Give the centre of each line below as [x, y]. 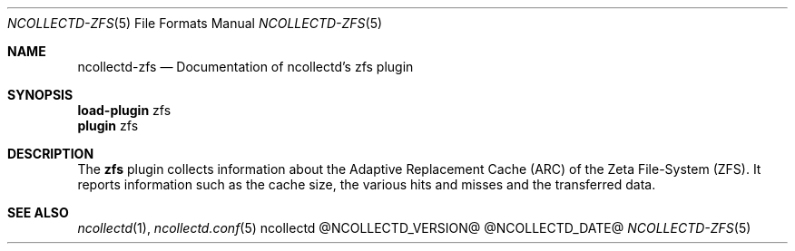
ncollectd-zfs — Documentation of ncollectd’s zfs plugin [245, 67]
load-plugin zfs [124, 110]
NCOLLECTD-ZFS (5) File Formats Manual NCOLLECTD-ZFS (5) [195, 23]
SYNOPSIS [40, 95]
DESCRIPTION [51, 154]
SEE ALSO [38, 212]
